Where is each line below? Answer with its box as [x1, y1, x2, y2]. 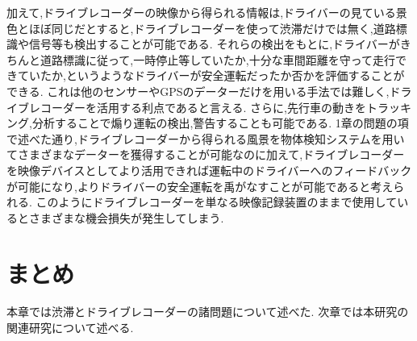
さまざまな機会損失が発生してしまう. [28, 209, 224, 226]
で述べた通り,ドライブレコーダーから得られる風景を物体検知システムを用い [6, 130, 405, 147]
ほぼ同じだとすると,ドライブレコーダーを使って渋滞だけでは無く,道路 [28, 19, 396, 36]
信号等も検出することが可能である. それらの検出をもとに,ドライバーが [28, 35, 400, 52]
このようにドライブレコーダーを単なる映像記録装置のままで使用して [35, 193, 398, 210]
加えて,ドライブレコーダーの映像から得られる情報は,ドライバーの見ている [6, 4, 396, 20]
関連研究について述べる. [6, 319, 134, 336]
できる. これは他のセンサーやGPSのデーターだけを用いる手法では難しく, [6, 82, 390, 99]
